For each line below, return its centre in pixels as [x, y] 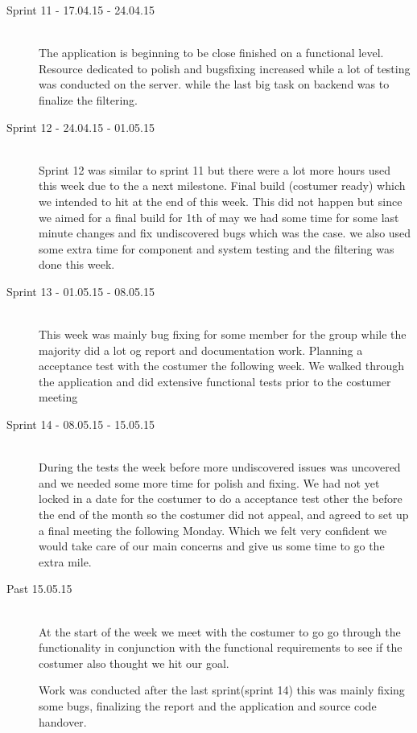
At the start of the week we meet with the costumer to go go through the [220, 631]
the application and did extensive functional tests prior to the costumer [215, 381]
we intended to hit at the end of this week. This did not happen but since [221, 201]
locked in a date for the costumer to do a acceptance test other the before [221, 498]
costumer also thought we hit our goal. [134, 663]
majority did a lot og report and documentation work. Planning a [201, 350]
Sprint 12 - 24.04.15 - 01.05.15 [81, 127]
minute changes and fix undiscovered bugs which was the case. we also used [225, 233]
